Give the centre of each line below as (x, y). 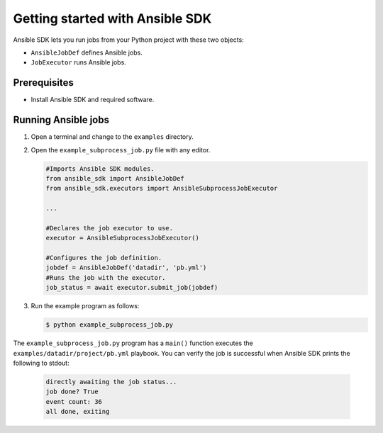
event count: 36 (74, 401)
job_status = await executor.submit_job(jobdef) (132, 288)
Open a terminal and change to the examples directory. (112, 137)
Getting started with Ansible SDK (112, 18)
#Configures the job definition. (104, 258)
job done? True (72, 392)
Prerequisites (43, 83)
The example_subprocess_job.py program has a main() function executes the (133, 343)
